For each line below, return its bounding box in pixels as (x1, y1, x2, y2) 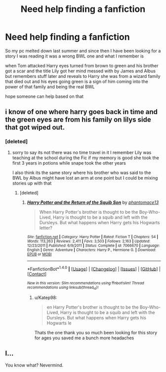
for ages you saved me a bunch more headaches (34, 335, 134, 341)
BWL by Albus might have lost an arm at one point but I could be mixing (12, 175, 158, 181)
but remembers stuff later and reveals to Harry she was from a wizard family (5, 73, 161, 79)
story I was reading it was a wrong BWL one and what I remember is (5, 53, 144, 59)
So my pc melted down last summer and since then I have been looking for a (5, 48, 161, 54)
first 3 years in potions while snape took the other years (12, 160, 126, 166)
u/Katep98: (34, 294, 57, 301)
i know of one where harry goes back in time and (5, 108, 158, 116)
